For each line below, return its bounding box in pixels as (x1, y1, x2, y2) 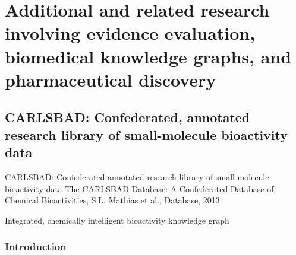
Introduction (5, 239, 67, 254)
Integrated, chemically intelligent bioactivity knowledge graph (5, 213, 229, 226)
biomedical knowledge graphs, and (5, 44, 292, 68)
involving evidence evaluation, (5, 21, 256, 45)
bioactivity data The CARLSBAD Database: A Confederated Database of (5, 182, 274, 195)
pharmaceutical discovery (5, 67, 216, 91)
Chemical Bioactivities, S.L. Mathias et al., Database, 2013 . (5, 194, 222, 206)
